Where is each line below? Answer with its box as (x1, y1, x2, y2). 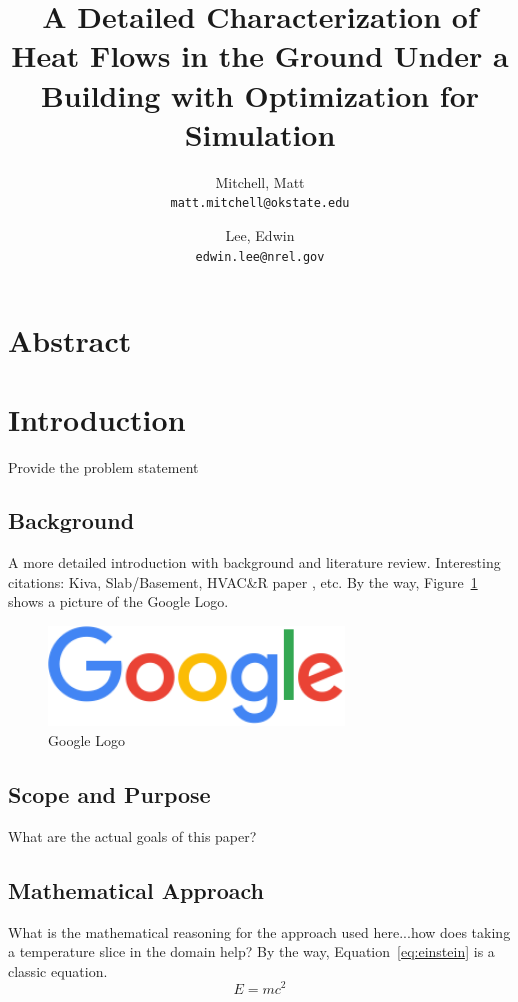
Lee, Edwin (225, 224, 295, 245)
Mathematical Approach (8, 874, 265, 905)
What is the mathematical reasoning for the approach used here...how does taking (8, 921, 511, 942)
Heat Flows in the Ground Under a (11, 35, 509, 76)
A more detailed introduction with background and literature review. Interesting (8, 552, 501, 573)
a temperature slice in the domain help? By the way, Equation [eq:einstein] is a (8, 941, 495, 962)
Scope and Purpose (8, 779, 211, 810)
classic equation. (8, 960, 108, 981)
